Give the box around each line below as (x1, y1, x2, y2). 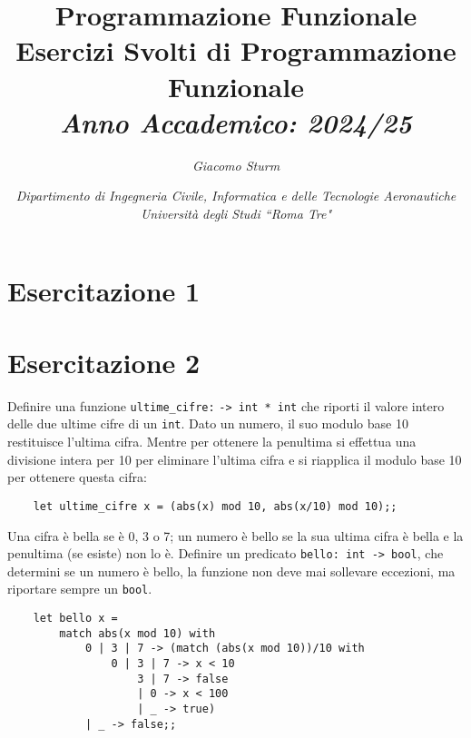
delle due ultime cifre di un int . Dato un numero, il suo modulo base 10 (7, 414, 408, 433)
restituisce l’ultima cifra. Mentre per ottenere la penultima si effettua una (7, 432, 417, 451)
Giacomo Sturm (191, 155, 280, 174)
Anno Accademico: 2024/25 (60, 103, 412, 141)
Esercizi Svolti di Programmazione (15, 32, 456, 69)
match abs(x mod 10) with (59, 626, 216, 640)
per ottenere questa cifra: (7, 467, 147, 487)
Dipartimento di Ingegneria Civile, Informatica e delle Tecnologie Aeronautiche (15, 186, 456, 205)
